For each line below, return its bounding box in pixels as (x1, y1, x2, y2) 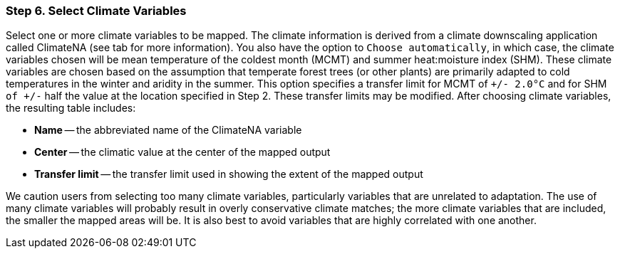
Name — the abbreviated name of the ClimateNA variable (34, 124, 302, 137)
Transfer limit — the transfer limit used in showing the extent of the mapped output (34, 168, 423, 181)
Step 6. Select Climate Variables (6, 4, 187, 18)
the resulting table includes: (6, 102, 136, 115)
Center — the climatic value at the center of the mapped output (34, 146, 331, 159)
